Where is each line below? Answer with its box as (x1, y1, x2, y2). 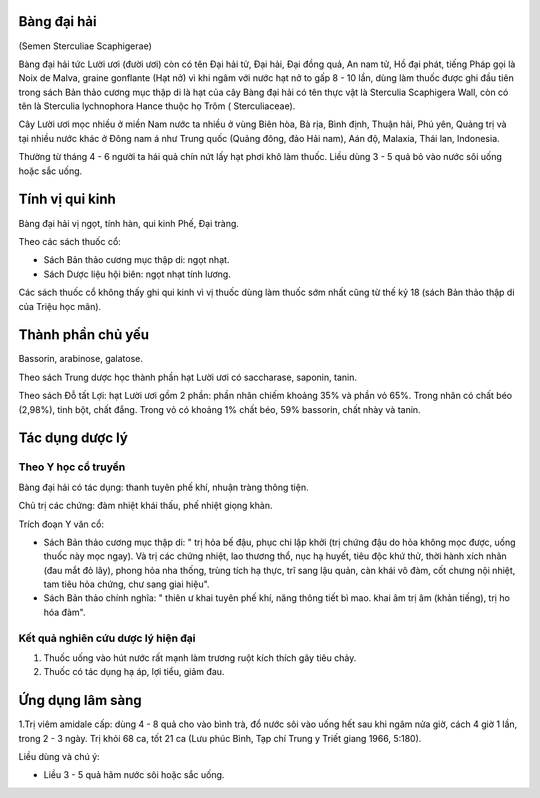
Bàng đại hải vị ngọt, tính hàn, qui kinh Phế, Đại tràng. (18, 217, 240, 229)
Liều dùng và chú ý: (18, 751, 100, 763)
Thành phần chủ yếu (18, 326, 150, 344)
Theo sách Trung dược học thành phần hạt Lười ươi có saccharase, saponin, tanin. (18, 371, 357, 383)
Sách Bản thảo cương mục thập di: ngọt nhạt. (43, 254, 230, 266)
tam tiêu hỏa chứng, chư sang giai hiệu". (43, 578, 210, 590)
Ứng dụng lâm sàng (18, 692, 142, 709)
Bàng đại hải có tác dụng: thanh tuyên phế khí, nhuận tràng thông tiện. (18, 481, 309, 493)
